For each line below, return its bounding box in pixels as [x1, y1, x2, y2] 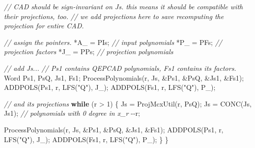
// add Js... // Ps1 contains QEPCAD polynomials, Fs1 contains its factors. [4, 63, 236, 73]
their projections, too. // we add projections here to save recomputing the [4, 11, 224, 21]
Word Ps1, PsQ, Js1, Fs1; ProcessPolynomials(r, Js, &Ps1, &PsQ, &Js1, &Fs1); [4, 72, 244, 83]
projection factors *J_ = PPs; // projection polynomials [4, 46, 173, 57]
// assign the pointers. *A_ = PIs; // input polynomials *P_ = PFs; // [4, 37, 222, 47]
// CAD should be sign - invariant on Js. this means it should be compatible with [4, 1, 243, 11]
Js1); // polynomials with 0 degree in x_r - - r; [4, 108, 140, 118]
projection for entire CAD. [4, 21, 84, 31]
